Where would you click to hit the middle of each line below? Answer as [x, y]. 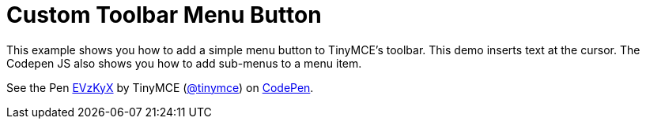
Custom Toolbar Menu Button [164, 15]
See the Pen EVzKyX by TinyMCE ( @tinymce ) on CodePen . [160, 87]
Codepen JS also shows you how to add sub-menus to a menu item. [184, 63]
